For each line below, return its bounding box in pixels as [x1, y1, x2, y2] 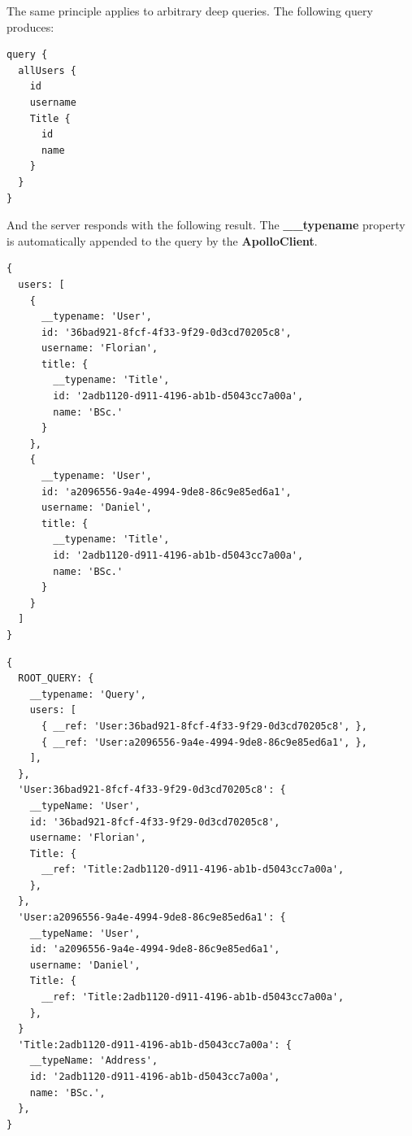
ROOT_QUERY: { [18, 672, 94, 685]
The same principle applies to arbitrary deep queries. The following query [7, 2, 373, 19]
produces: [7, 18, 54, 35]
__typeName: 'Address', [29, 1055, 158, 1067]
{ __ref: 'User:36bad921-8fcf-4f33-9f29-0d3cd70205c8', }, [41, 720, 367, 732]
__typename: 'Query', [29, 688, 146, 700]
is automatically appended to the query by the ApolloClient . [7, 232, 318, 249]
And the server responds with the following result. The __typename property [7, 216, 405, 233]
